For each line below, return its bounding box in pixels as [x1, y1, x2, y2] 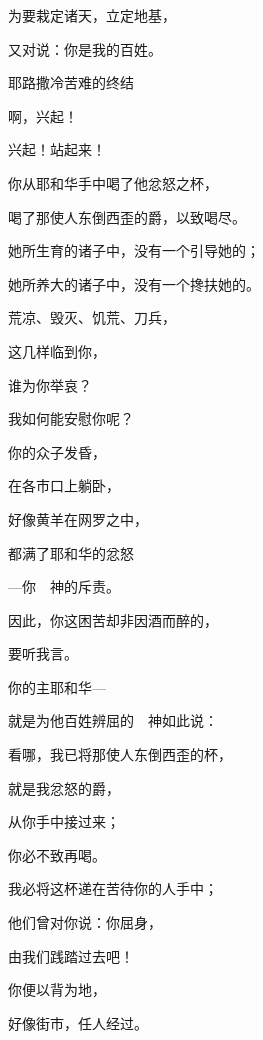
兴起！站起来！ [8, 139, 106, 160]
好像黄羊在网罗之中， [8, 508, 148, 529]
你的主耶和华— [8, 676, 106, 697]
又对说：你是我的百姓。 [8, 38, 162, 59]
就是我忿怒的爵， [8, 777, 120, 798]
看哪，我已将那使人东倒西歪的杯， [8, 744, 232, 765]
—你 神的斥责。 [8, 576, 120, 597]
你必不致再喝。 [8, 844, 106, 865]
